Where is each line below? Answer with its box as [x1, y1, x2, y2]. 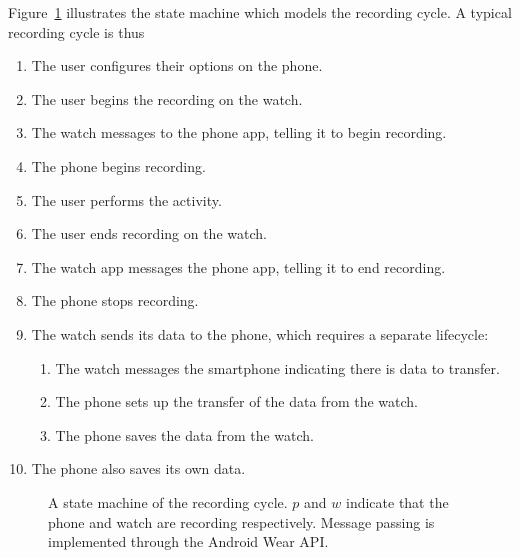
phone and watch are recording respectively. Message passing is [48, 511, 435, 532]
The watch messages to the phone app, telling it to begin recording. [31, 122, 447, 143]
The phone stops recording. [31, 290, 199, 311]
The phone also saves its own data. [31, 458, 246, 479]
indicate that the [345, 491, 449, 512]
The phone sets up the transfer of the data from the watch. [55, 391, 418, 412]
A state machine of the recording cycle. [48, 491, 288, 512]
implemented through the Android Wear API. [48, 531, 329, 552]
